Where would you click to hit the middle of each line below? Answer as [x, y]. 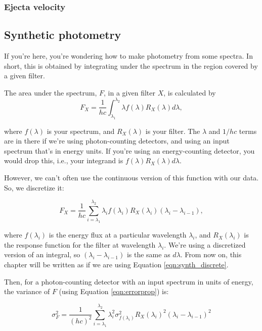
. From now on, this [211, 254]
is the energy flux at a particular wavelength [118, 235]
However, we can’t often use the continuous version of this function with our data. [132, 178]
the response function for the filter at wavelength [80, 244]
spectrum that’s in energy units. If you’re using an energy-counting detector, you [129, 150]
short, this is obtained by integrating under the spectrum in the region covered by [131, 65]
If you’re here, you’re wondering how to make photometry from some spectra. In [128, 56]
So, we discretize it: [34, 187]
